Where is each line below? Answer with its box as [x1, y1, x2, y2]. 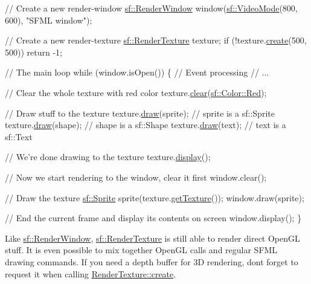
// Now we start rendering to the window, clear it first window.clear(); [5, 170, 267, 183]
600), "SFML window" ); [5, 13, 92, 26]
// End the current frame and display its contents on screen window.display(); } [5, 211, 302, 224]
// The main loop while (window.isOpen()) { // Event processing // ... [5, 66, 269, 79]
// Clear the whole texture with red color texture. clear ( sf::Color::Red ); [5, 86, 267, 98]
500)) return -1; [5, 45, 62, 58]
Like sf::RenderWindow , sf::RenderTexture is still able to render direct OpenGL [5, 231, 300, 244]
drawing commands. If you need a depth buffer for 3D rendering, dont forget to [5, 255, 298, 268]
